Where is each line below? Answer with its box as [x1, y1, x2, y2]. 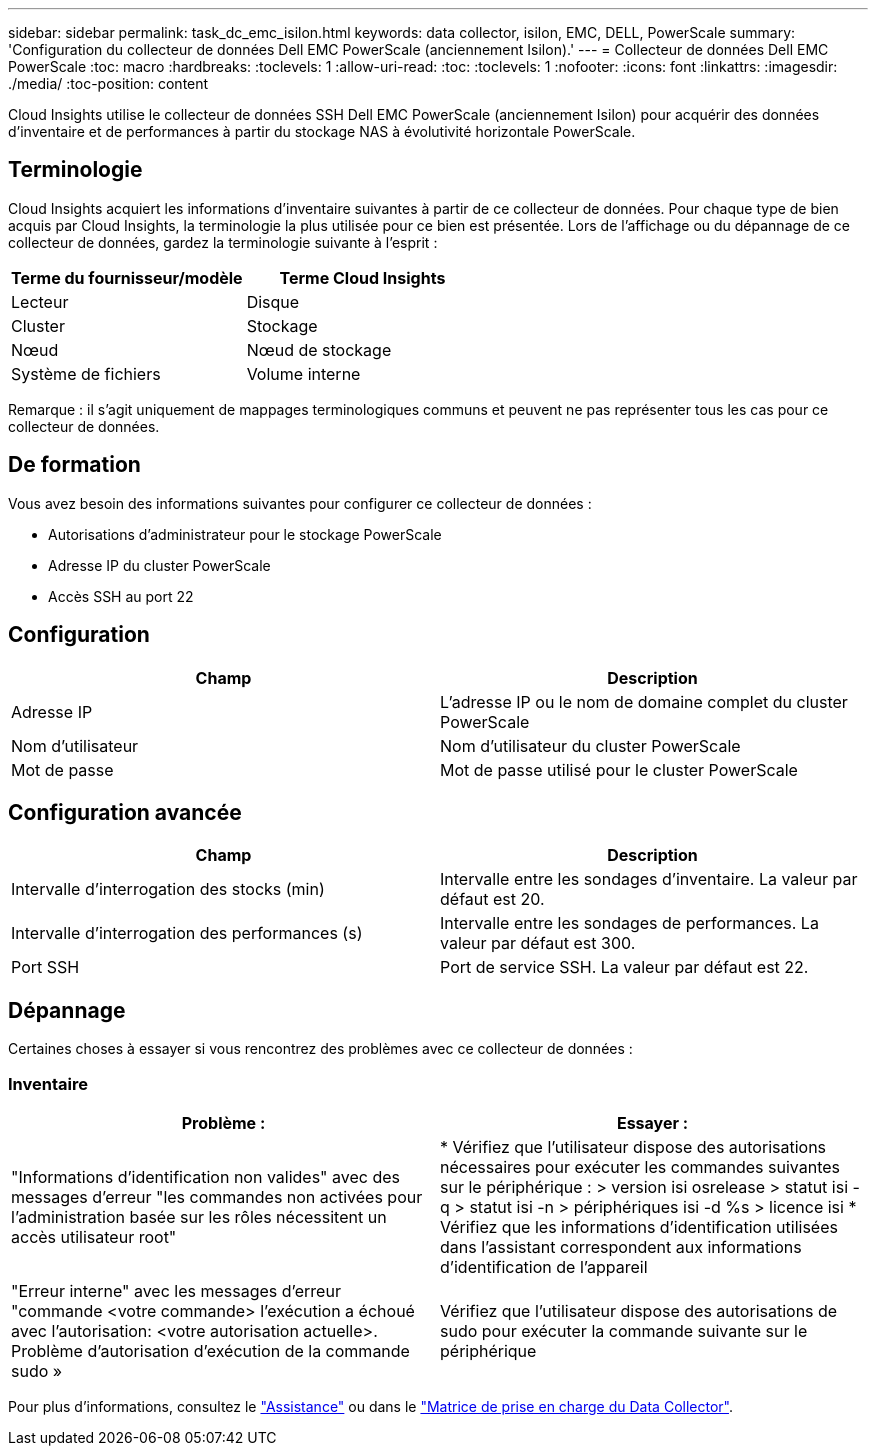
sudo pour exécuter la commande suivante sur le [440, 1320, 808, 1341]
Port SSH [11, 957, 80, 978]
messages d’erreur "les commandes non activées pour [11, 1186, 423, 1207]
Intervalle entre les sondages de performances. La [440, 913, 819, 934]
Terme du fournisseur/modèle [11, 267, 243, 288]
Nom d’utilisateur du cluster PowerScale [440, 735, 741, 756]
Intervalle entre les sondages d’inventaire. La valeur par [440, 869, 858, 890]
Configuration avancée [8, 799, 242, 825]
